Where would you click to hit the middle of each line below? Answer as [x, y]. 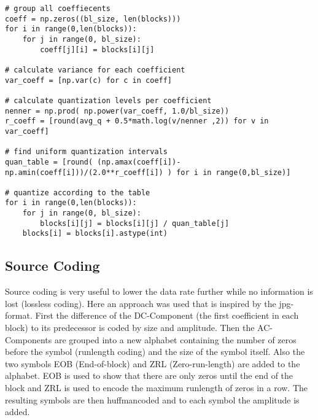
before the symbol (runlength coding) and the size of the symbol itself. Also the [155, 352]
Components [29, 339]
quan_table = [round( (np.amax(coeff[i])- [93, 162]
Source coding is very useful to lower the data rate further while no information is [159, 291]
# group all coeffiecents [58, 9]
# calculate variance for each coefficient [95, 70]
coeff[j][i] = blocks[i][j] [97, 49]
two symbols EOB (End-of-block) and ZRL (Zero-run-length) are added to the [153, 363]
